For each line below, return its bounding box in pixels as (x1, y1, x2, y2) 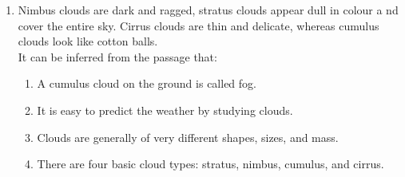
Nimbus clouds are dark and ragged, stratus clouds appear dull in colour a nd (18, 2, 399, 18)
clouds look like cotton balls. (18, 33, 158, 49)
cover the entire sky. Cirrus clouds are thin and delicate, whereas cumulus (18, 17, 379, 33)
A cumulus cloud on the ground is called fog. (37, 75, 256, 92)
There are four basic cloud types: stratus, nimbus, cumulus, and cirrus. (37, 155, 384, 172)
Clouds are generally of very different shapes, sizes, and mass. (37, 128, 339, 145)
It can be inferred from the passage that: (18, 48, 217, 65)
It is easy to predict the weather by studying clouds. (37, 101, 293, 118)
